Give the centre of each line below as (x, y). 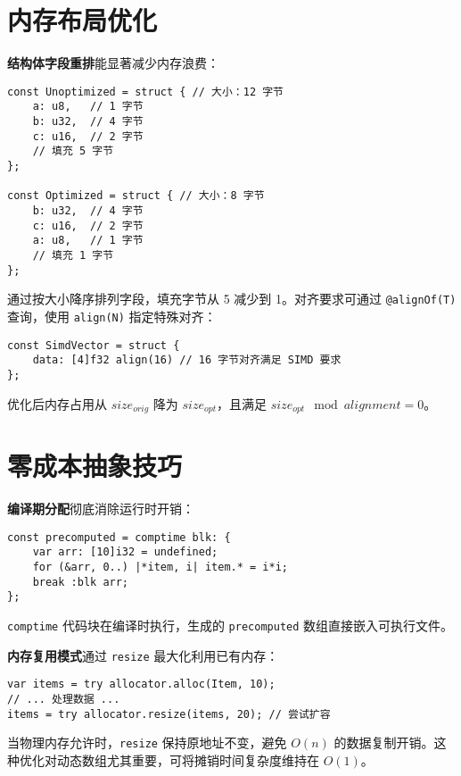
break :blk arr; (81, 582)
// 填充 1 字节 (73, 255)
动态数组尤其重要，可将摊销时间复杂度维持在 (188, 759)
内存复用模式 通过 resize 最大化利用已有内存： (143, 655)
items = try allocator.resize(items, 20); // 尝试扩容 (169, 714)
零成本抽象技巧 (95, 466)
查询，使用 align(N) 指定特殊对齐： (112, 316)
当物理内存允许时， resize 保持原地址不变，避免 (147, 743)
